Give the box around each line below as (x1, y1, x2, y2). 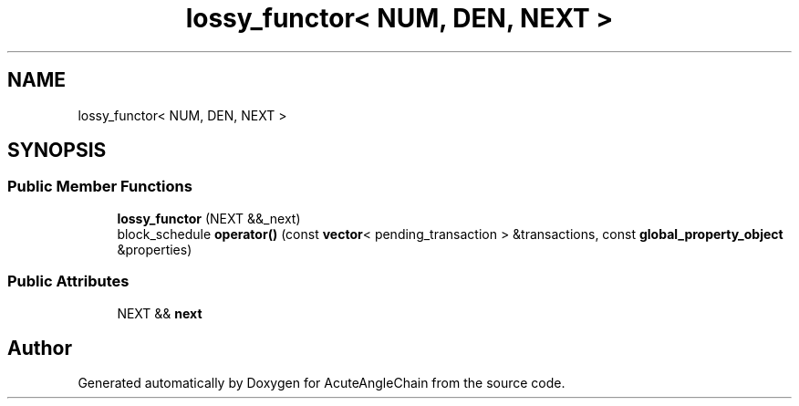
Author (7, 336, 72, 359)
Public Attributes (7, 272, 130, 291)
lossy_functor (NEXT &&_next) (117, 210, 301, 226)
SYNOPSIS (7, 139, 107, 162)
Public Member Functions (7, 177, 192, 196)
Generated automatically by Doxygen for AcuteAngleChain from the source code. (78, 375, 566, 391)
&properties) (117, 241, 192, 257)
